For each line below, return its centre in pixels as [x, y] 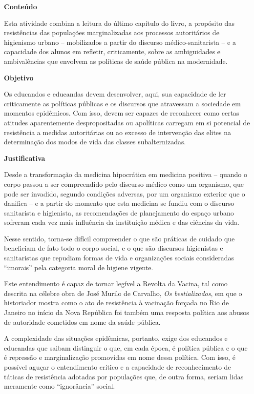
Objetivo [19, 77]
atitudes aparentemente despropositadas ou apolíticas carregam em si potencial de [127, 122]
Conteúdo [21, 6]
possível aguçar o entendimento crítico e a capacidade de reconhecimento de [117, 367]
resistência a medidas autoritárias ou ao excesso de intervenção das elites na [118, 132]
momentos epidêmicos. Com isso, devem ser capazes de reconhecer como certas [122, 113]
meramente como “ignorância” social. [60, 386]
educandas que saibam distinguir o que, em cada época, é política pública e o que [126, 347]
